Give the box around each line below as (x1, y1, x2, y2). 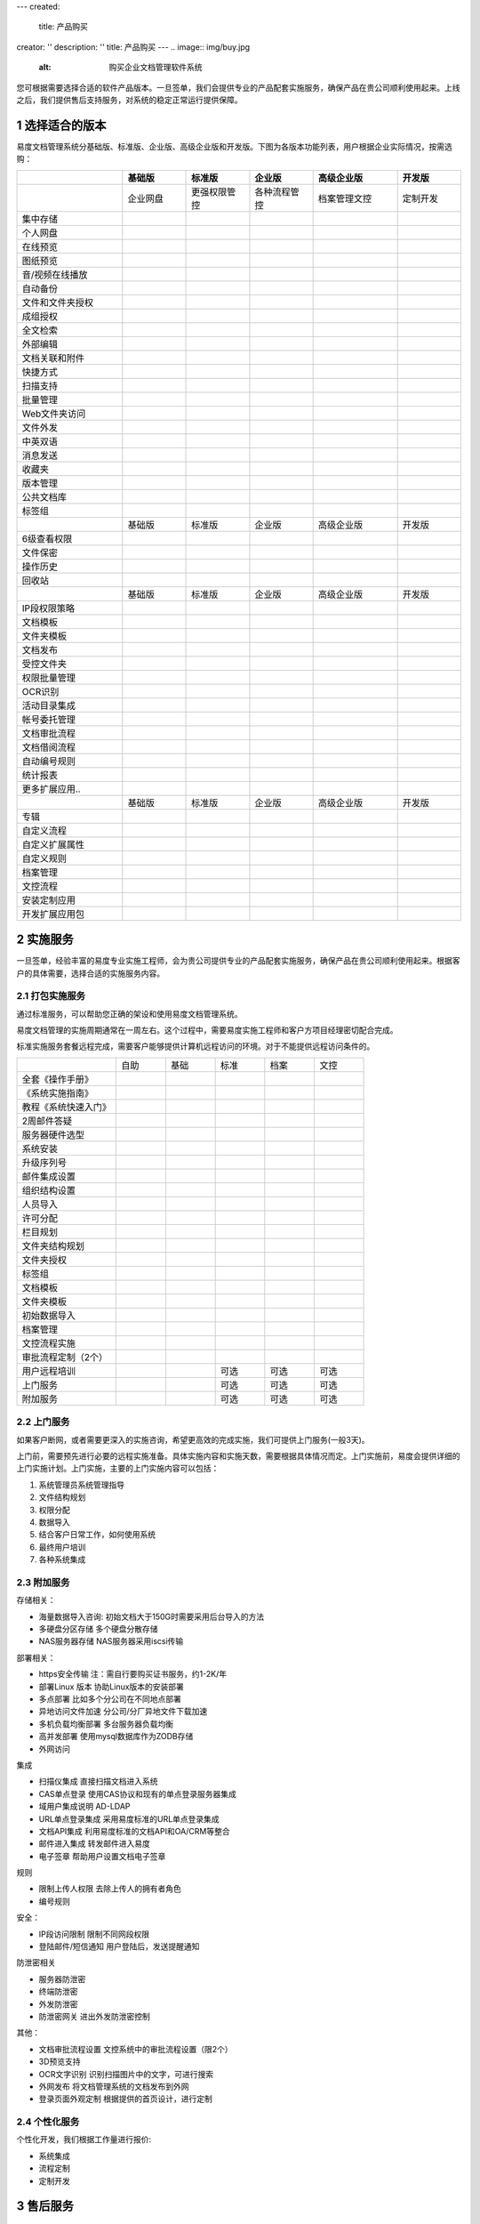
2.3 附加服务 (16, 1575, 70, 1588)
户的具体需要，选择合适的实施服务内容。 (16, 968, 164, 979)
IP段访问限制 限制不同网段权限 (38, 1929, 150, 1939)
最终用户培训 (38, 1542, 86, 1552)
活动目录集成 (21, 699, 76, 712)
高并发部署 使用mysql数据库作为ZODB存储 (38, 1731, 194, 1742)
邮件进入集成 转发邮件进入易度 (38, 1838, 150, 1849)
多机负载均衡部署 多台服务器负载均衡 (38, 1718, 173, 1729)
